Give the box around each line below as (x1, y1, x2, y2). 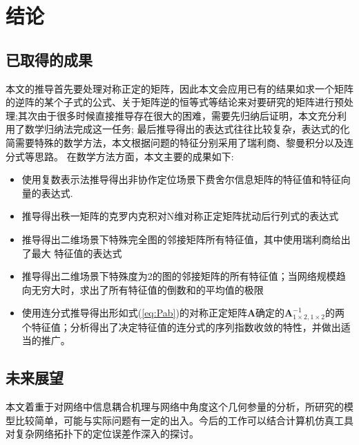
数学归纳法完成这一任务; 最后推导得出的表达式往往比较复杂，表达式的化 (24, 122, 350, 136)
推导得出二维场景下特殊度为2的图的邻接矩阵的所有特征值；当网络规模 (21, 269, 336, 283)
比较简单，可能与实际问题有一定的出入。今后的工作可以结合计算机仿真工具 (14, 413, 353, 427)
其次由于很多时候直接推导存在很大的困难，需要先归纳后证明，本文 (17, 108, 318, 122)
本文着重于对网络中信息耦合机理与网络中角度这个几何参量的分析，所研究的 (6, 399, 344, 414)
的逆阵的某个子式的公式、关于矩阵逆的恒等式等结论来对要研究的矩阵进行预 (6, 95, 344, 109)
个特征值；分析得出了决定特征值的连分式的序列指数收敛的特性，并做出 (21, 319, 341, 334)
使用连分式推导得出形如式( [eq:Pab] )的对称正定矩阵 (21, 305, 247, 320)
